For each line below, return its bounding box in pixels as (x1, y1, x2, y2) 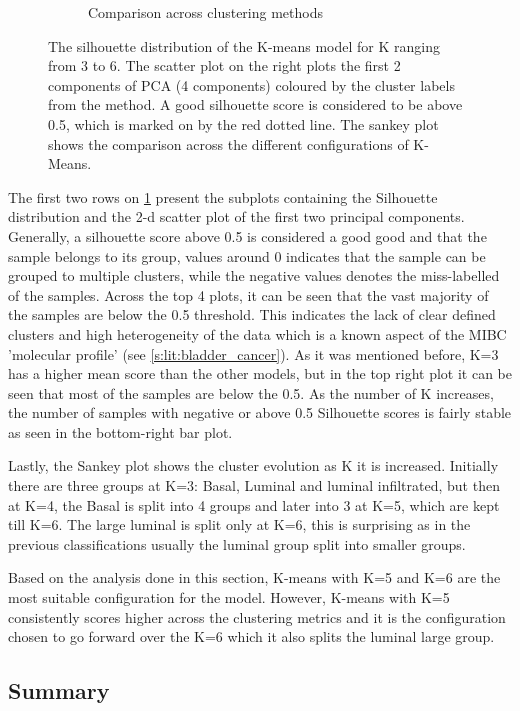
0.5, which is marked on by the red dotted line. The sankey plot (48, 113, 439, 134)
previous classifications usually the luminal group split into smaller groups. (8, 533, 466, 554)
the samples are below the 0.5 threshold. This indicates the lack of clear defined (8, 304, 496, 325)
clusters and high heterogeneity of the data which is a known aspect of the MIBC (8, 323, 507, 344)
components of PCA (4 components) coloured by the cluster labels (48, 74, 455, 95)
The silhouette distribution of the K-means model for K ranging (48, 35, 440, 56)
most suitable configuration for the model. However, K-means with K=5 (8, 587, 450, 608)
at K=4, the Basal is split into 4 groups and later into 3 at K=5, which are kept (8, 494, 500, 515)
